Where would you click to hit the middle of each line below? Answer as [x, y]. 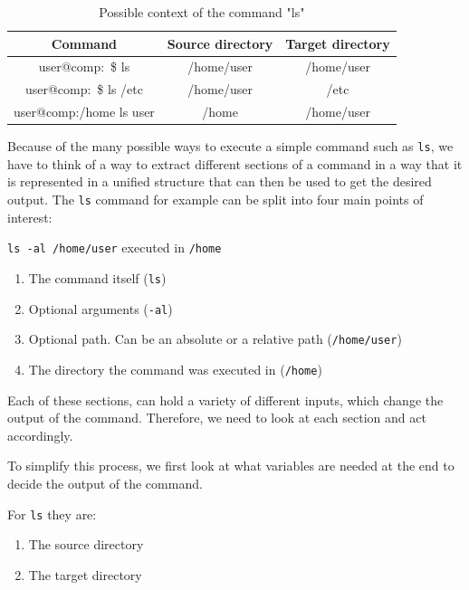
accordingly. [40, 435]
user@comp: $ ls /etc [84, 89]
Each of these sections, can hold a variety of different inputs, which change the [225, 400]
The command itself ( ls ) [97, 277]
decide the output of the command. [105, 483]
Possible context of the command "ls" [202, 12]
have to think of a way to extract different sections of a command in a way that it [235, 163]
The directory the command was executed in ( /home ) [175, 369]
